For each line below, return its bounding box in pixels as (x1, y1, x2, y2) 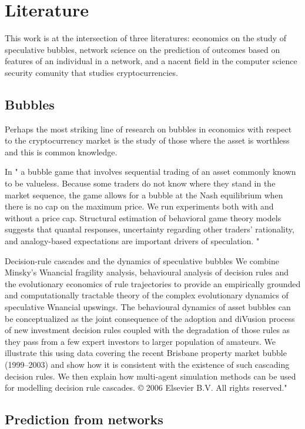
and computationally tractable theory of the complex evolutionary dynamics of (5, 289, 289, 301)
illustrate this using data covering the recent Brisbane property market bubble (5, 347, 287, 359)
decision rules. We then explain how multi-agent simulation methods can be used (5, 370, 296, 382)
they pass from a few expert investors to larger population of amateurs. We (5, 335, 276, 347)
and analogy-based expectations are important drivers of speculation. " (5, 235, 260, 247)
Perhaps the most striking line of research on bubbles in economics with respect (5, 122, 292, 135)
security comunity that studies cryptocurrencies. (5, 66, 178, 78)
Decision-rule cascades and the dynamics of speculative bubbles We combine (5, 254, 279, 267)
